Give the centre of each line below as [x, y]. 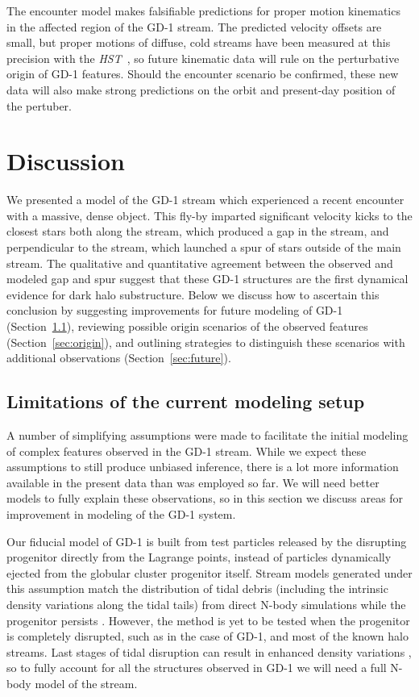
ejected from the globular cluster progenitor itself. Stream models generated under [209, 572]
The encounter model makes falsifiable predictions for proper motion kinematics [203, 10]
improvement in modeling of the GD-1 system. [121, 513]
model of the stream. [86, 683]
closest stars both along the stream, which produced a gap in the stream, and [198, 231]
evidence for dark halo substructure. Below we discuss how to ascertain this [193, 294]
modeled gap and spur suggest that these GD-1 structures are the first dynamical [207, 279]
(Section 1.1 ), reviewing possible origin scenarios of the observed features [187, 326]
